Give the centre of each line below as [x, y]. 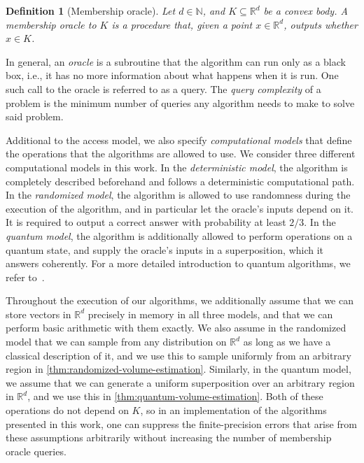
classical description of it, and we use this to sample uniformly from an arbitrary [178, 355]
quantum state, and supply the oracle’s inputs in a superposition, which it [165, 249]
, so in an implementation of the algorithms [233, 410]
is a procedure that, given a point [182, 24]
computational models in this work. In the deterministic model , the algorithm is [177, 167]
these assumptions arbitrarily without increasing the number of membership [169, 437]
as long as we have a [287, 342]
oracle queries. [36, 451]
